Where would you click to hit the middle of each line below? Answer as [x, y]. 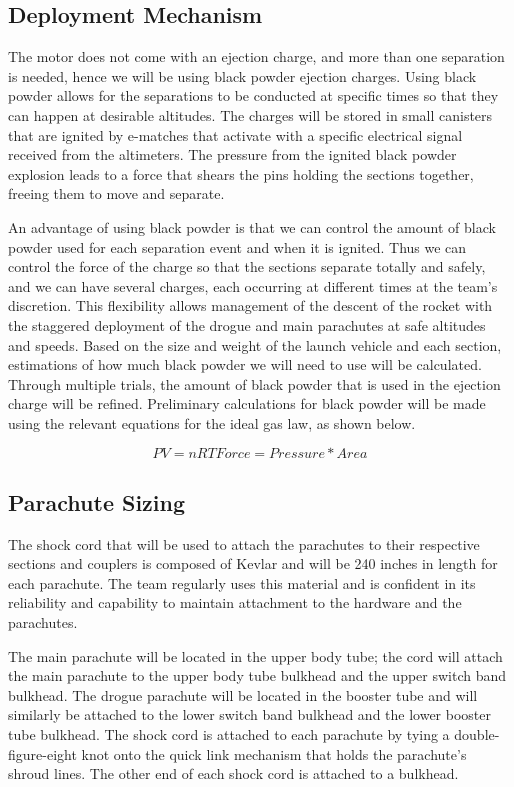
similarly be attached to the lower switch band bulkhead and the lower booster [249, 714]
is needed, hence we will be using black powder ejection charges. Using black [242, 75]
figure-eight [42, 753]
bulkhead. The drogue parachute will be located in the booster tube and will [243, 694]
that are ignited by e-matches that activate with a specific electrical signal [235, 134]
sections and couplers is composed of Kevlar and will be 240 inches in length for [253, 563]
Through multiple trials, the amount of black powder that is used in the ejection [254, 383]
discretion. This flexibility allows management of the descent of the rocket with [250, 305]
